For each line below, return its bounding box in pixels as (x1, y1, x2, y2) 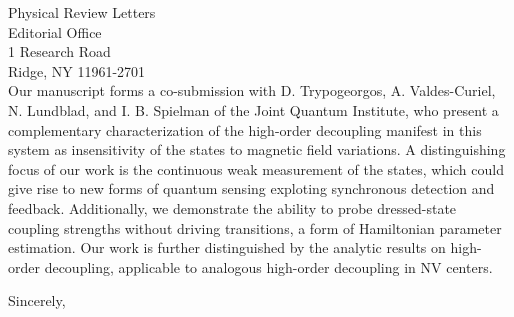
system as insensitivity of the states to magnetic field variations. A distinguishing (8, 139, 506, 160)
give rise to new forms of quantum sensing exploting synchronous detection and (8, 178, 495, 199)
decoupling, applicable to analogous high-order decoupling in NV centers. (44, 256, 493, 277)
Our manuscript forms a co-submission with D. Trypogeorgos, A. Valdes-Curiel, (8, 80, 496, 101)
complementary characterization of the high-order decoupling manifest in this (8, 119, 482, 140)
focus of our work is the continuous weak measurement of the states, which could (8, 158, 504, 179)
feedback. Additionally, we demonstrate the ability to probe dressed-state (8, 197, 457, 218)
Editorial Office (8, 21, 102, 42)
